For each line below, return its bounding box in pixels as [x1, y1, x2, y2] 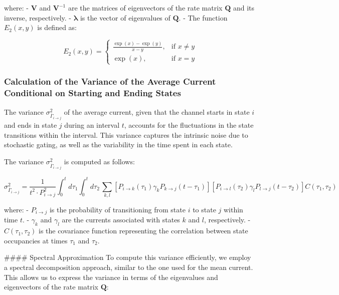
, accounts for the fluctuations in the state [124, 120, 254, 130]
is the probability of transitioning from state [49, 204, 186, 214]
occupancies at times [4, 235, 68, 245]
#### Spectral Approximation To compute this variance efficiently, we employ [4, 252, 251, 262]
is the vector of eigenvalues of [80, 12, 171, 23]
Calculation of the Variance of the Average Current [4, 75, 216, 88]
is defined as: [37, 22, 77, 33]
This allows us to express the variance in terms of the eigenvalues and [4, 271, 218, 282]
